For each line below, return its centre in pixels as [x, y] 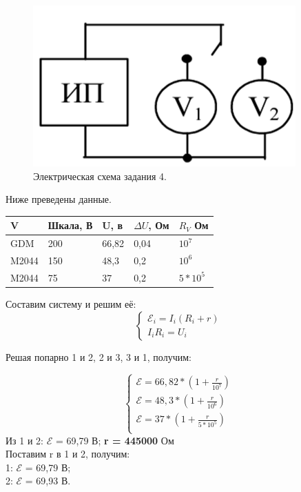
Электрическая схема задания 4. [100, 176]
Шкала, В [70, 225]
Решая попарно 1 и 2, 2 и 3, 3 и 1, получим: [98, 356]
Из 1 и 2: [25, 440]
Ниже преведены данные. [59, 199]
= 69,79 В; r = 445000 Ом [115, 440]
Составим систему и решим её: [71, 303]
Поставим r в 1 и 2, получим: [68, 454]
